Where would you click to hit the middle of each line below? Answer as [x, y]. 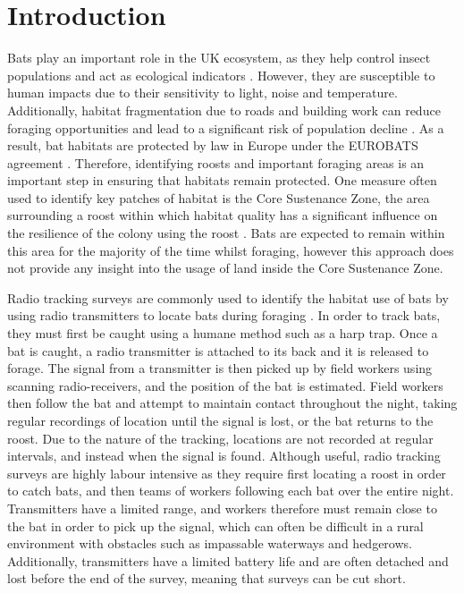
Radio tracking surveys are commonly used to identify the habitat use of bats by [228, 297]
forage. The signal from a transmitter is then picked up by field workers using [220, 368]
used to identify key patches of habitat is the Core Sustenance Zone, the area [219, 197]
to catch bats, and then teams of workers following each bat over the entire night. [231, 491]
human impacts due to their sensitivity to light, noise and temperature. [202, 93]
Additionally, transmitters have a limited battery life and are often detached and [228, 560]
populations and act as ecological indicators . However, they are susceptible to [221, 75]
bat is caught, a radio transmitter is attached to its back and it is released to [218, 350]
